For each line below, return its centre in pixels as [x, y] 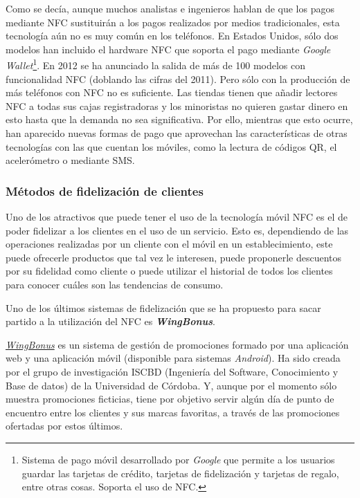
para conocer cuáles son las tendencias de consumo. [115, 284]
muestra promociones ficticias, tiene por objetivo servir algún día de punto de [170, 399]
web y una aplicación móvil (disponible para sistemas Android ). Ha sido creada [173, 358]
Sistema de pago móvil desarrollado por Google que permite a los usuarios [178, 459]
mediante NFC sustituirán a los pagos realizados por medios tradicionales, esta [173, 22]
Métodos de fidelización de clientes [105, 191]
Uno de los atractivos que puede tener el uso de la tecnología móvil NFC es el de [177, 216]
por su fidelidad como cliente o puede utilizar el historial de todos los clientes [169, 271]
